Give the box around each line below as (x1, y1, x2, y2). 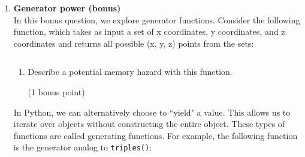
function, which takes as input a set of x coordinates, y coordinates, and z (13, 25, 285, 38)
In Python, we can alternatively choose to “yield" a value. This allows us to (13, 105, 291, 118)
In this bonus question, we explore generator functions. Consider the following (13, 13, 300, 26)
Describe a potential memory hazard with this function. (28, 65, 232, 78)
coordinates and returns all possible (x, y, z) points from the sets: (13, 37, 254, 49)
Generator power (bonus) (13, 2, 121, 14)
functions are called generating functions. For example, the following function (13, 129, 298, 141)
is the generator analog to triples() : (13, 141, 152, 153)
